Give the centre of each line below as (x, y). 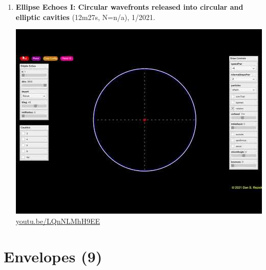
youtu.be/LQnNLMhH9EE (58, 221)
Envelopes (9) (53, 256)
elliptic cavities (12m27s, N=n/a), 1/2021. (85, 17)
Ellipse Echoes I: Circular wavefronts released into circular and (129, 7)
